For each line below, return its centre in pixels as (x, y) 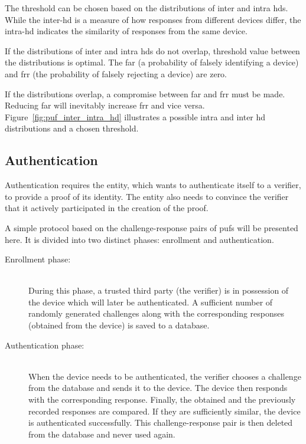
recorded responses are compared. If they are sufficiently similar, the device (165, 411)
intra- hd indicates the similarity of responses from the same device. (126, 31)
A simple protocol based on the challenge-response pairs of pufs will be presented (152, 227)
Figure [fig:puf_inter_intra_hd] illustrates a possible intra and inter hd (135, 116)
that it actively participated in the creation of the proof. (107, 208)
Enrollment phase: (38, 259)
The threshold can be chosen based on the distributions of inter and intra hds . (147, 8)
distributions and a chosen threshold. (72, 128)
